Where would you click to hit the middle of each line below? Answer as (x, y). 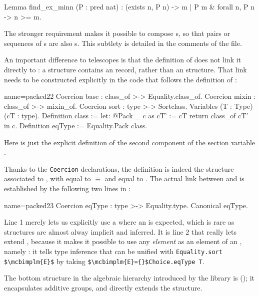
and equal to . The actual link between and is (174, 178)
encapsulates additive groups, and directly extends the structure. (103, 287)
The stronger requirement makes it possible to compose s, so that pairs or (117, 33)
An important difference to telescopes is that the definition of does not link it (123, 60)
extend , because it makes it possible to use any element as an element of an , (123, 241)
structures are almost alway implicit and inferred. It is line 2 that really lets (120, 231)
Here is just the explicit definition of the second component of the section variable (130, 142)
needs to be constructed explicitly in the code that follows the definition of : (120, 79)
